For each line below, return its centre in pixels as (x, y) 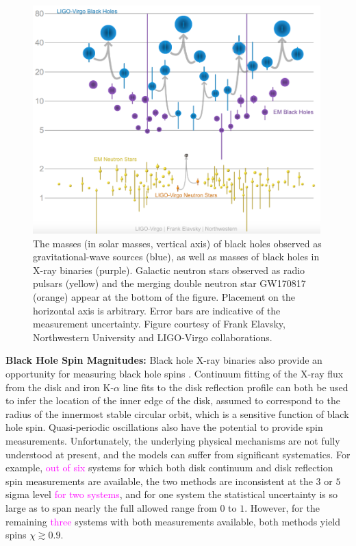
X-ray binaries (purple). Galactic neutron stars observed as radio (169, 270)
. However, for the (282, 507)
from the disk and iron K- (60, 387)
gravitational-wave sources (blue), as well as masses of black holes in (176, 257)
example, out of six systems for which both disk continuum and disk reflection (169, 468)
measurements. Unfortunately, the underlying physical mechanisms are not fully (173, 440)
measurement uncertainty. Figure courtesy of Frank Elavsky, (159, 324)
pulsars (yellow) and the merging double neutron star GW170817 (169, 283)
